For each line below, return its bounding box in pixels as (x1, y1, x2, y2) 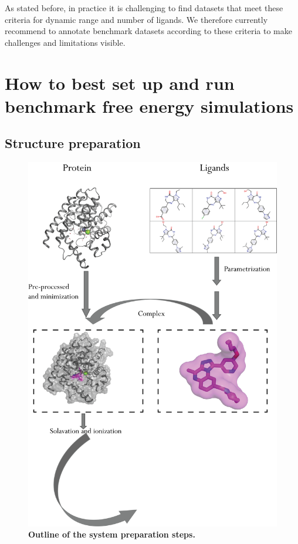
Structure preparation (5, 134, 141, 152)
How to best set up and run (5, 70, 235, 95)
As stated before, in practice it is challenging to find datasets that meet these (5, 2, 283, 14)
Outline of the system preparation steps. (28, 528, 195, 540)
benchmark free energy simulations (5, 93, 294, 117)
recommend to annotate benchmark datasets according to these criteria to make (5, 25, 292, 37)
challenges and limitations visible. (5, 36, 126, 48)
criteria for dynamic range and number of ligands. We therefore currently (5, 13, 268, 25)
